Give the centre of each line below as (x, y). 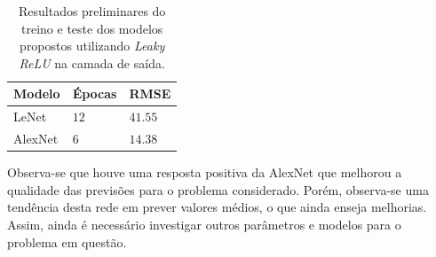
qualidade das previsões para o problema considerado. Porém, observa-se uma (218, 189)
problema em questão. (67, 241)
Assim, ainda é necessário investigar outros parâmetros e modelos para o (204, 224)
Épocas (95, 93)
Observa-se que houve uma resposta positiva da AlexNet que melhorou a (205, 172)
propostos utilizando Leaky (92, 46)
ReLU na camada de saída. (92, 62)
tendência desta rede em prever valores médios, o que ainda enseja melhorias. (217, 207)
